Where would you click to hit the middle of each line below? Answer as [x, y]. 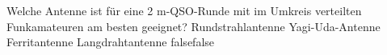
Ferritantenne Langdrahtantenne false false [111, 42]
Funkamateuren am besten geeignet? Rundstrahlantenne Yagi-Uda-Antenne [193, 26]
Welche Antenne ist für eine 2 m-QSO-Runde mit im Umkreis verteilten [184, 10]
